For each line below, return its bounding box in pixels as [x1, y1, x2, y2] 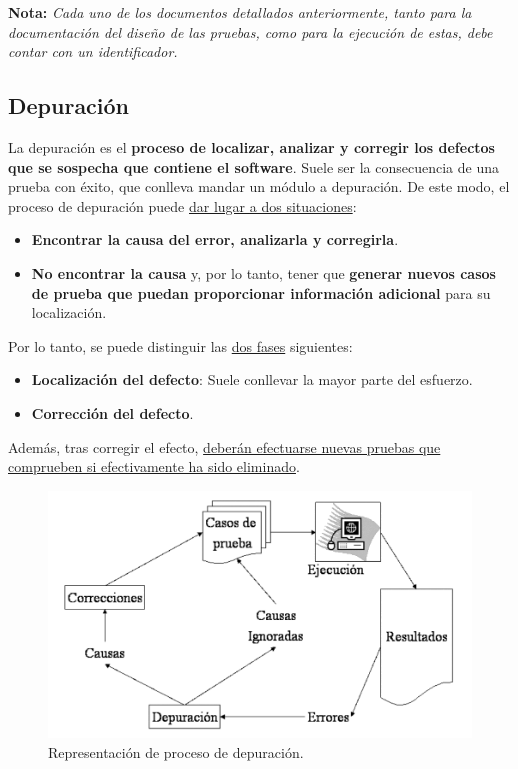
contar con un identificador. [8, 41, 178, 62]
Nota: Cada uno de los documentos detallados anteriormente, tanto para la [8, 2, 472, 22]
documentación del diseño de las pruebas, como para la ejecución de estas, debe [8, 21, 493, 42]
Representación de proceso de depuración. [48, 741, 304, 762]
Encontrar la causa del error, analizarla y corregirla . [31, 229, 399, 250]
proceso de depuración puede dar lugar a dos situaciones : [8, 195, 357, 216]
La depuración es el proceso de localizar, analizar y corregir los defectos [8, 136, 495, 157]
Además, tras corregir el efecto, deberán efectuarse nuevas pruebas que [8, 436, 441, 457]
